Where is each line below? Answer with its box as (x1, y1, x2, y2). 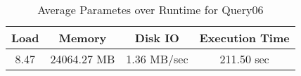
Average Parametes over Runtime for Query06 (37, 1, 264, 18)
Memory (58, 30, 107, 46)
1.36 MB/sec (126, 51, 188, 67)
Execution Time (199, 30, 290, 46)
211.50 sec (219, 51, 269, 67)
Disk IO (134, 30, 179, 46)
